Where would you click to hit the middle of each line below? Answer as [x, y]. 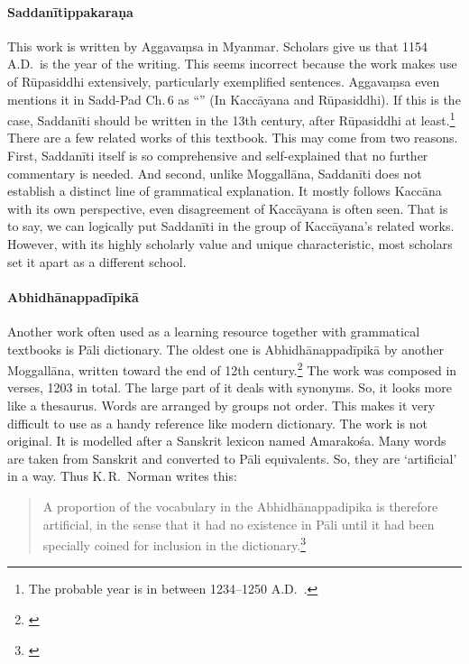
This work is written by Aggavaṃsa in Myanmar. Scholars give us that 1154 [218, 46]
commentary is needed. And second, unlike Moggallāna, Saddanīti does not [215, 173]
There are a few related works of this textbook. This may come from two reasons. [233, 138]
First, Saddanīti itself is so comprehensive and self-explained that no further [218, 156]
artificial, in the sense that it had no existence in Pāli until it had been [239, 524]
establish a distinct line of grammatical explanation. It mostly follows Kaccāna [225, 191]
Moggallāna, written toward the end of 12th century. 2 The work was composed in [232, 369]
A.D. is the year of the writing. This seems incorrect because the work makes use [232, 64]
